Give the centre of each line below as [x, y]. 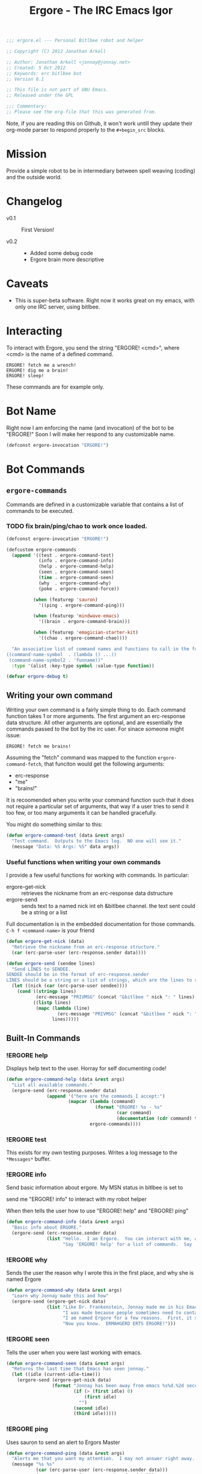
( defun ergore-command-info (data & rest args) [66, 1222]
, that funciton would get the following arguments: [103, 764]
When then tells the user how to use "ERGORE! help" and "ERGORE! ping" [97, 1211]
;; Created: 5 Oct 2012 [36, 68]
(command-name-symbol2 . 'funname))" [56, 660]
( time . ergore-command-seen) [76, 578]
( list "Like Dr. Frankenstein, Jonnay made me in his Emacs [123, 1307]
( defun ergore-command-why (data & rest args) [64, 1291]
